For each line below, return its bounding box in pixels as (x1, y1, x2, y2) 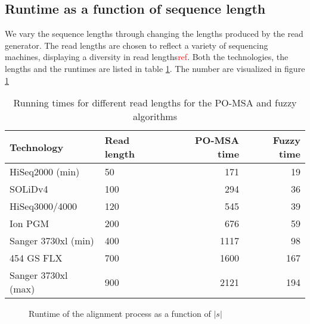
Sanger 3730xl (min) (10, 234, 94, 248)
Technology (10, 140, 64, 154)
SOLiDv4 (10, 182, 48, 196)
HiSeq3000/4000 (10, 199, 77, 213)
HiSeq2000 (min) (10, 165, 80, 179)
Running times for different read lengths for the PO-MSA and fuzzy (13, 96, 297, 110)
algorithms (133, 109, 177, 124)
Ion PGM (10, 216, 49, 231)
